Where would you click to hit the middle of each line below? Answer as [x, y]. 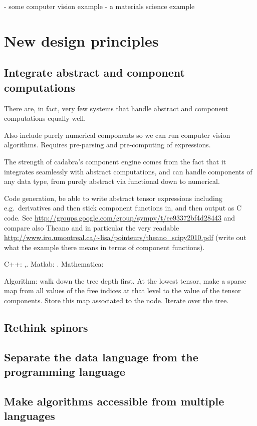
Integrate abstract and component [94, 72]
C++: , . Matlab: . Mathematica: [54, 264]
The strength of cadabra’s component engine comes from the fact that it [115, 161]
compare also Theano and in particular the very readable [92, 227]
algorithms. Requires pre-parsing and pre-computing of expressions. [107, 145]
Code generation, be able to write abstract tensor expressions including [113, 198]
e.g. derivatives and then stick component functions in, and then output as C [123, 208]
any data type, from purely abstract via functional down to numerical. [112, 181]
